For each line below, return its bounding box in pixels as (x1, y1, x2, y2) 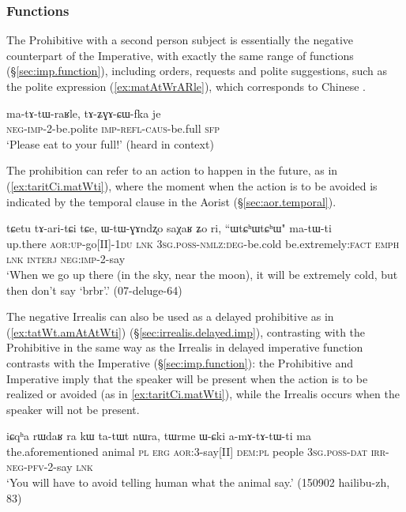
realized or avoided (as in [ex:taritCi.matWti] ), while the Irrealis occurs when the (6, 386, 400, 402)
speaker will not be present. (6, 401, 140, 417)
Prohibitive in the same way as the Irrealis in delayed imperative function (6, 339, 363, 356)
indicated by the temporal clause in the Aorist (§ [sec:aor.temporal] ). (6, 193, 336, 209)
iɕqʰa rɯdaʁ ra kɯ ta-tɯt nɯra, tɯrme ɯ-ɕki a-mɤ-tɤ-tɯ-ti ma (6, 427, 311, 444)
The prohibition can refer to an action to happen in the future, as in (6, 162, 338, 179)
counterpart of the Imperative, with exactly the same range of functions (6, 47, 354, 63)
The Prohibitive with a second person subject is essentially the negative (6, 32, 353, 48)
